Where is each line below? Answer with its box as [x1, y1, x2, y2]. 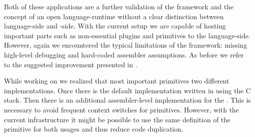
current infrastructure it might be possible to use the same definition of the [4, 114, 231, 124]
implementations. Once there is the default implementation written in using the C [4, 85, 251, 95]
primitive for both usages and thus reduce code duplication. [4, 124, 184, 134]
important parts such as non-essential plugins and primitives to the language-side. [4, 30, 251, 40]
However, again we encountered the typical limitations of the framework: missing [4, 40, 247, 50]
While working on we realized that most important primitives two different [4, 76, 229, 86]
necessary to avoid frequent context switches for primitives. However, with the [4, 104, 239, 114]
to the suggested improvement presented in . [4, 59, 138, 69]
